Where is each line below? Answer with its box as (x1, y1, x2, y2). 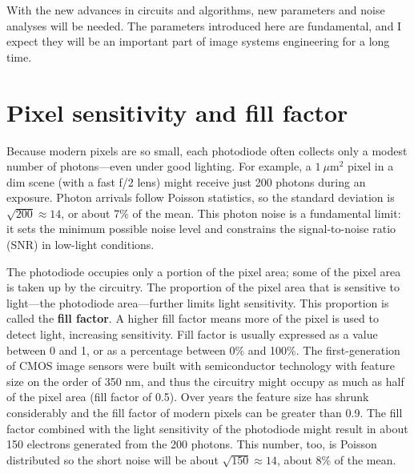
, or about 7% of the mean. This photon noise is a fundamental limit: (61, 204, 401, 221)
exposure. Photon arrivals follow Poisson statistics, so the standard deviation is (6, 189, 395, 206)
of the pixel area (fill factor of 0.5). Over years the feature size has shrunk (6, 388, 369, 405)
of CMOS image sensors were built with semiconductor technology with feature (6, 357, 396, 374)
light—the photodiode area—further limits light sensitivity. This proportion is (6, 294, 389, 311)
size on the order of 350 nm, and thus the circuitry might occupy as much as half (6, 372, 404, 389)
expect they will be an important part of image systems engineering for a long (6, 33, 390, 50)
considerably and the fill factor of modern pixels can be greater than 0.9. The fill (6, 404, 403, 420)
